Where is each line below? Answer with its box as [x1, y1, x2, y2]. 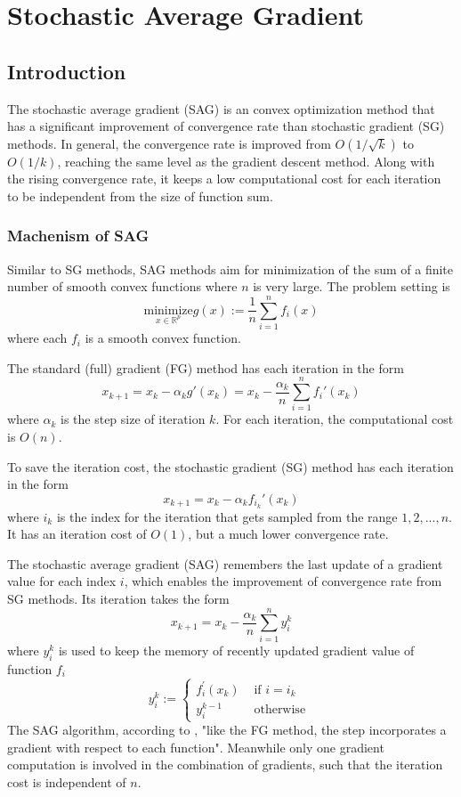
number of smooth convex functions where [7, 277, 238, 296]
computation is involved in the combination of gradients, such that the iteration [7, 755, 443, 774]
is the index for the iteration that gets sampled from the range [56, 507, 398, 525]
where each [7, 329, 68, 347]
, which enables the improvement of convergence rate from [124, 572, 442, 590]
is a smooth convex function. [85, 329, 241, 347]
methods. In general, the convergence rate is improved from [7, 134, 331, 152]
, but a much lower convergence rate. [188, 525, 389, 543]
